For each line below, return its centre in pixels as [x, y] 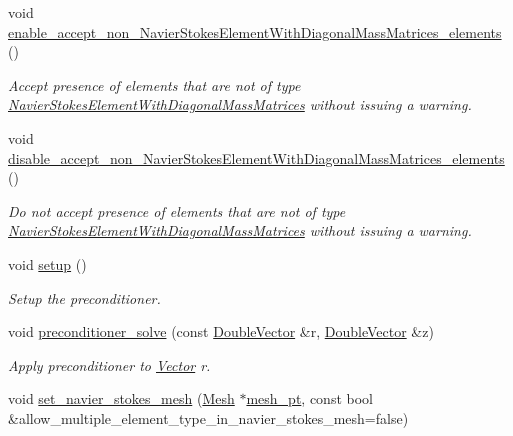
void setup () [47, 263]
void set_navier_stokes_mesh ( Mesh [121, 398]
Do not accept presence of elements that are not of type [177, 210]
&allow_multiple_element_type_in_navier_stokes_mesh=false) [208, 417]
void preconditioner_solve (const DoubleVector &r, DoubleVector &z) [221, 331]
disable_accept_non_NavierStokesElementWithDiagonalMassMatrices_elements [256, 157]
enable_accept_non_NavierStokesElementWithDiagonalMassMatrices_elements [255, 31]
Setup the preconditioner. [84, 297]
